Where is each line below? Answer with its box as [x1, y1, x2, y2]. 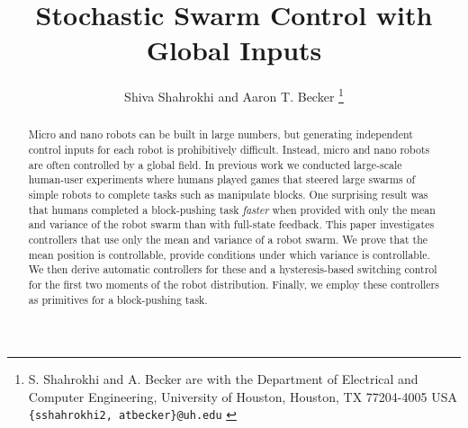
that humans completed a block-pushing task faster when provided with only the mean [28, 201, 436, 217]
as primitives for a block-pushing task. [28, 291, 208, 307]
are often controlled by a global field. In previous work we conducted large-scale [28, 156, 402, 172]
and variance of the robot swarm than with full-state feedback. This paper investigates [28, 217, 435, 232]
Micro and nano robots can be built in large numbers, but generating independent [28, 127, 413, 142]
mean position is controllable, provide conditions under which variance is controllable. [28, 246, 430, 262]
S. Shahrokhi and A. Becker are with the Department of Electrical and [28, 370, 418, 388]
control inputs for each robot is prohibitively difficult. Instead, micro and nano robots [28, 142, 430, 157]
